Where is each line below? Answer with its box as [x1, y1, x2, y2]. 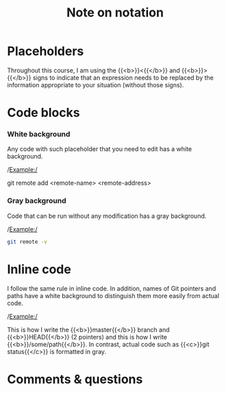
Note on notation [66, 5, 164, 21]
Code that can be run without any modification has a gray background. [7, 212, 207, 220]
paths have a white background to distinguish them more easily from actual [7, 291, 220, 300]
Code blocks [7, 105, 80, 121]
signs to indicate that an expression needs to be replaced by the [32, 74, 214, 82]
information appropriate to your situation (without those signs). [7, 80, 184, 89]
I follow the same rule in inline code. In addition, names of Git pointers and [7, 284, 216, 293]
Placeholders [7, 43, 84, 59]
